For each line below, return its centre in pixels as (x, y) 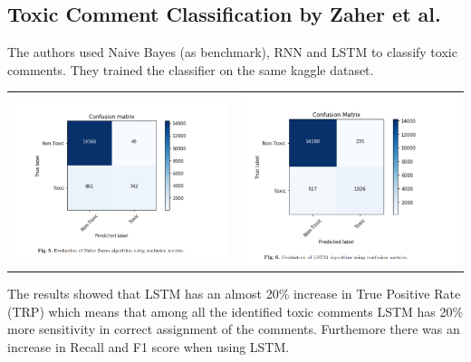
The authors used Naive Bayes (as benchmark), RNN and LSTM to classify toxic (232, 52)
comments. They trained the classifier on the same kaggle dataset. (191, 69)
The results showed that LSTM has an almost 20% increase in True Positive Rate (234, 293)
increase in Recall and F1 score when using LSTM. (149, 346)
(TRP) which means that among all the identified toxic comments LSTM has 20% (235, 311)
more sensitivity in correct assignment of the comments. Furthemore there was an (234, 329)
